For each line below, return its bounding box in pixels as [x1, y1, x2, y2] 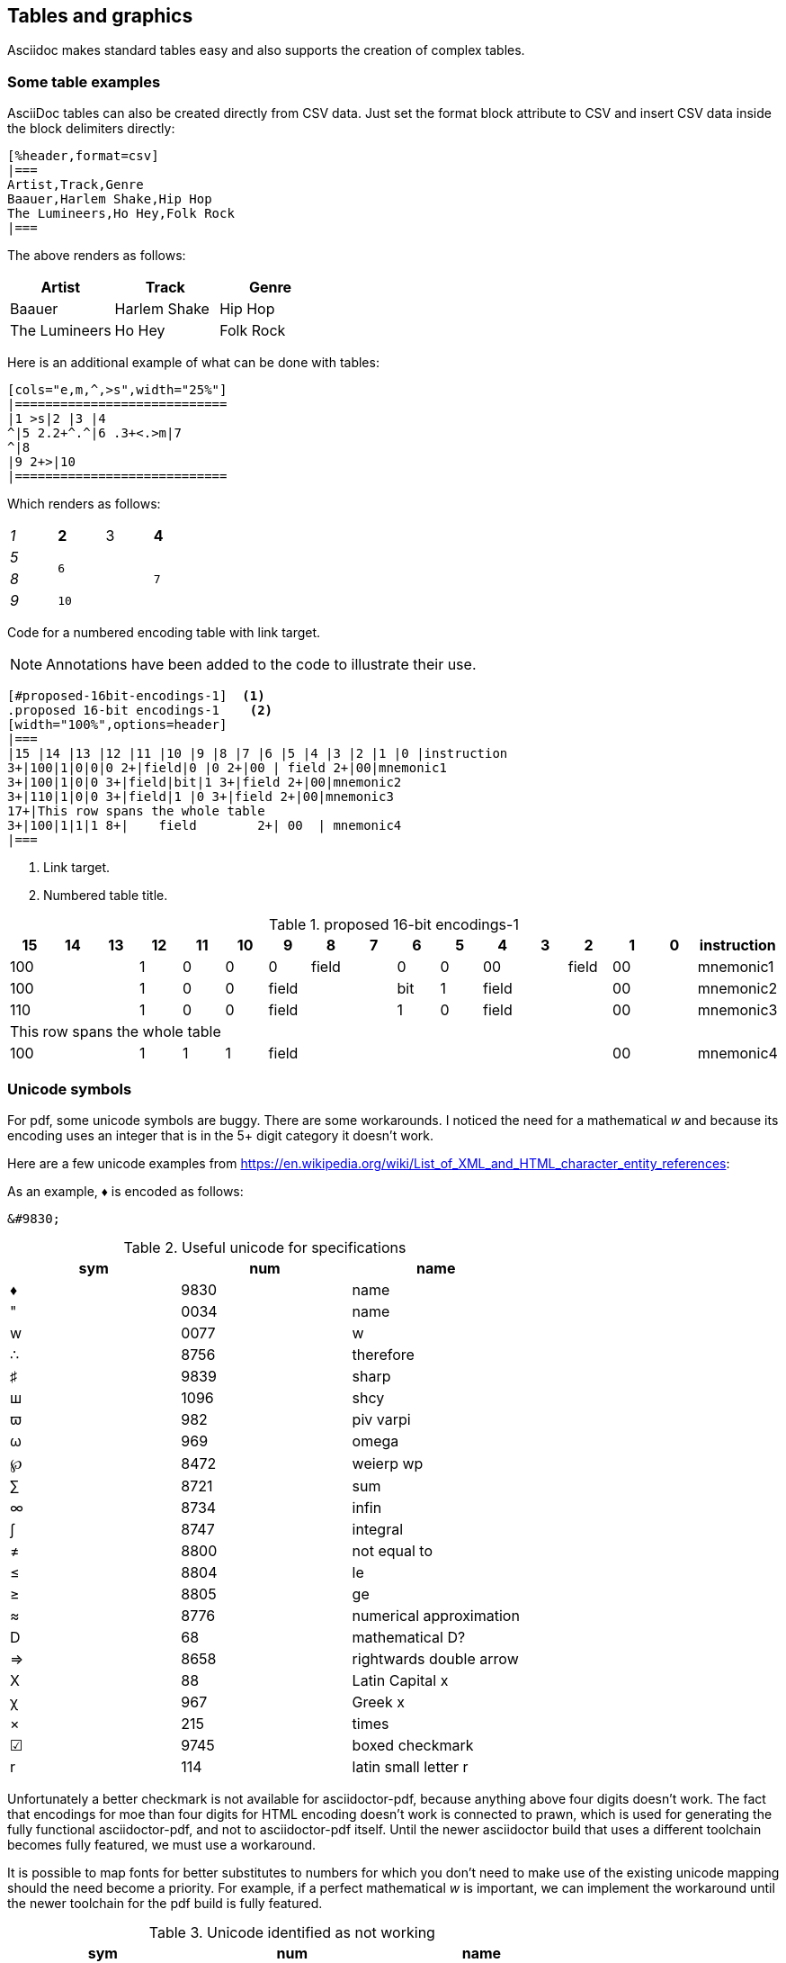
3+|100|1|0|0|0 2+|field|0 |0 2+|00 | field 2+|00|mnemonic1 [7, 761, 447, 776]
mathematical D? [352, 1627, 466, 1646]
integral [352, 1519, 404, 1538]
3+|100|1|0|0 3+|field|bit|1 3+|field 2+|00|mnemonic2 [7, 775, 402, 790]
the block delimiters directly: [7, 121, 175, 137]
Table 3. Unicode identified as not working [148, 1922, 435, 1941]
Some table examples [7, 72, 161, 91]
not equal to [352, 1541, 433, 1560]
